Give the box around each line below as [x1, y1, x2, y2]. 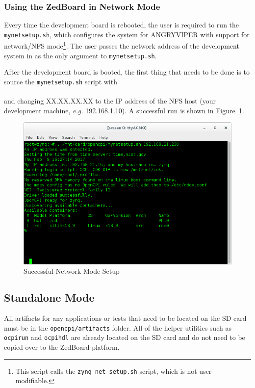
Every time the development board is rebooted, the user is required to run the [4, 20, 239, 30]
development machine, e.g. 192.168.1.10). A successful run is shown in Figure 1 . [4, 105, 244, 115]
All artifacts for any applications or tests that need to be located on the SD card [4, 313, 247, 323]
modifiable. [15, 375, 49, 386]
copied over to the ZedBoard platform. [4, 342, 120, 352]
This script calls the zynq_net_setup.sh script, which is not [15, 365, 197, 376]
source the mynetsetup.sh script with [4, 76, 117, 86]
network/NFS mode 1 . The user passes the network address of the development [4, 39, 239, 51]
